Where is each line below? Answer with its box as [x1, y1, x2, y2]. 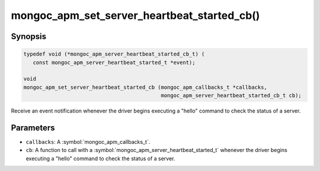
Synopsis [11, 31, 47, 41]
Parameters [11, 122, 55, 133]
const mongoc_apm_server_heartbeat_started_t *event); [33, 59, 196, 66]
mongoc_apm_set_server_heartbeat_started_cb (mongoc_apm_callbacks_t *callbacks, [23, 83, 268, 91]
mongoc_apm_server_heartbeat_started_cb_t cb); [161, 92, 302, 99]
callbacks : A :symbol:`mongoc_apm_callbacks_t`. [25, 138, 151, 145]
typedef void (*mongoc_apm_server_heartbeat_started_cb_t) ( [23, 51, 205, 57]
